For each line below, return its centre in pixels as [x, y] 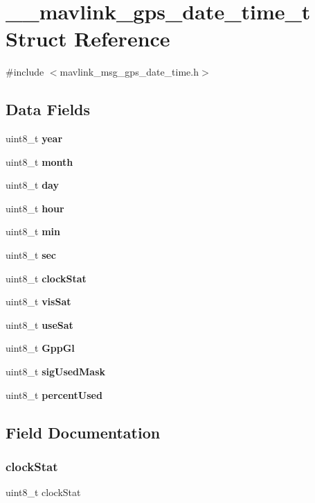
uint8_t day [32, 185]
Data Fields [48, 109]
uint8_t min [33, 231]
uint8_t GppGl [40, 348]
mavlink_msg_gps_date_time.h [129, 72]
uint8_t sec [31, 255]
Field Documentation [83, 432]
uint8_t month [39, 161]
